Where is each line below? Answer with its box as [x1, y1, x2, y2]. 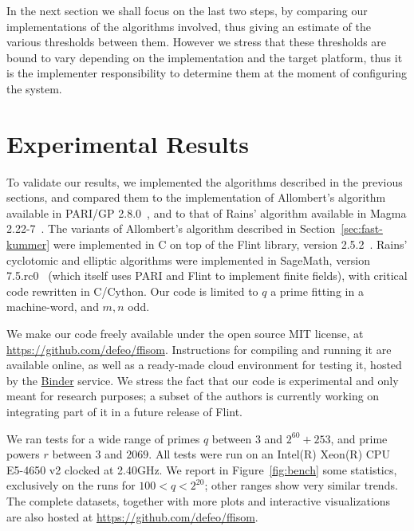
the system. [6, 80, 62, 96]
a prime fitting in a [270, 282, 364, 299]
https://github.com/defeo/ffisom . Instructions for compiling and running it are [6, 340, 392, 357]
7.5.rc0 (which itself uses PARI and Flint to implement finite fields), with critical [6, 267, 408, 284]
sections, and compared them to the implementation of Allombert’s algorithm [6, 189, 386, 206]
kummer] [6, 236, 50, 253]
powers [6, 446, 40, 462]
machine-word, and [6, 298, 99, 315]
